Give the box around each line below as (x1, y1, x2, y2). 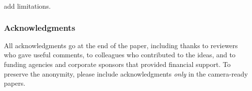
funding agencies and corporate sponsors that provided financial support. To (4, 59, 231, 69)
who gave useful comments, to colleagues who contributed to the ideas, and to (4, 50, 236, 60)
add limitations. (4, 1, 51, 11)
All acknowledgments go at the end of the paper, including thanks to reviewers (4, 40, 238, 50)
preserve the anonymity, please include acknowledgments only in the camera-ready (4, 68, 248, 78)
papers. (4, 78, 26, 88)
